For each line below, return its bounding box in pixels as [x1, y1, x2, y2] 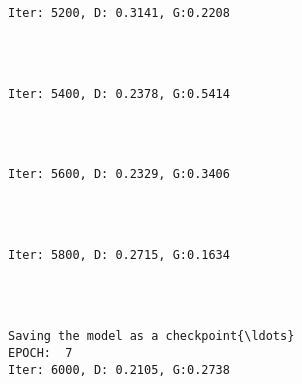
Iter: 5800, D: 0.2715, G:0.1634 [8, 248, 230, 263]
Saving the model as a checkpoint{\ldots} [8, 329, 295, 344]
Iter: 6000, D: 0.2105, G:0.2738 [8, 362, 230, 377]
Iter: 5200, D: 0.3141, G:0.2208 [8, 5, 230, 20]
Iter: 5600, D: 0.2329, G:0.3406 [8, 167, 230, 182]
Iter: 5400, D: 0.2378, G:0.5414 [8, 86, 230, 101]
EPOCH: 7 [8, 345, 73, 360]
